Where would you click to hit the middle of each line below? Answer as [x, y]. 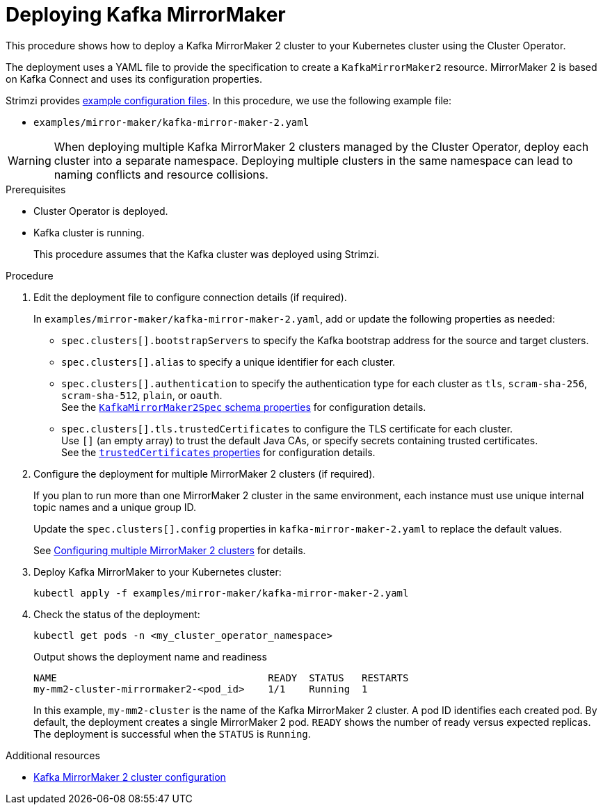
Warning [30, 160]
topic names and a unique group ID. [115, 507]
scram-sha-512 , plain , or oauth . [142, 395]
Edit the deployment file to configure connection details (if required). [190, 297]
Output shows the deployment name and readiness [150, 656]
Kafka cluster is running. [89, 232]
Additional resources [53, 755]
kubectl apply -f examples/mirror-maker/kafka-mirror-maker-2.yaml [221, 593]
